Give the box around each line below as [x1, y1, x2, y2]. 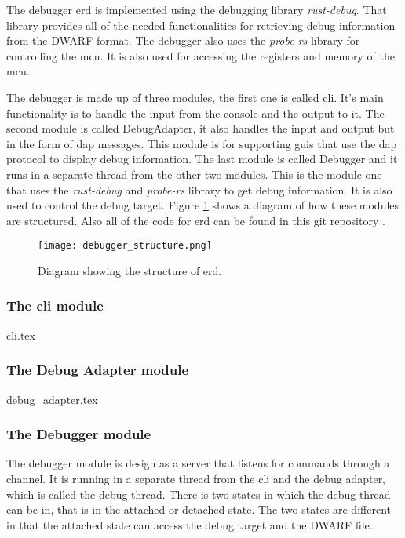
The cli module [6, 296, 104, 315]
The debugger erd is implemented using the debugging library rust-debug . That [6, 2, 387, 17]
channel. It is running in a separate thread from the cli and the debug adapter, [6, 471, 386, 486]
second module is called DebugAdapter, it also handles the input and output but [6, 120, 395, 136]
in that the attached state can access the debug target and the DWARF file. [6, 516, 373, 533]
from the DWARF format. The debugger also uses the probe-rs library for [6, 32, 360, 49]
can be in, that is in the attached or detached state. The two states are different [6, 501, 391, 518]
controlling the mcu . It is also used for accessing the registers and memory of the [6, 47, 395, 64]
